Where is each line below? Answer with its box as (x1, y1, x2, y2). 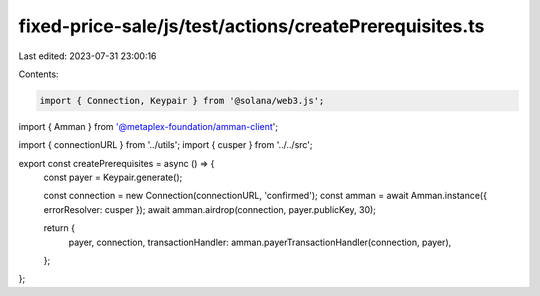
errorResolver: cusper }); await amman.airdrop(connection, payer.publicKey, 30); (43, 203, 377, 215)
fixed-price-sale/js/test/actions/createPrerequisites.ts (18, 15, 485, 37)
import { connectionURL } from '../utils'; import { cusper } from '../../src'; (18, 139, 314, 151)
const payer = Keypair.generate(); (43, 171, 183, 184)
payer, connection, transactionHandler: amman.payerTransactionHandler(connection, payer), (68, 236, 452, 248)
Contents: (18, 68, 59, 80)
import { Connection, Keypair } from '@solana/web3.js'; (39, 95, 325, 106)
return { (43, 222, 75, 234)
